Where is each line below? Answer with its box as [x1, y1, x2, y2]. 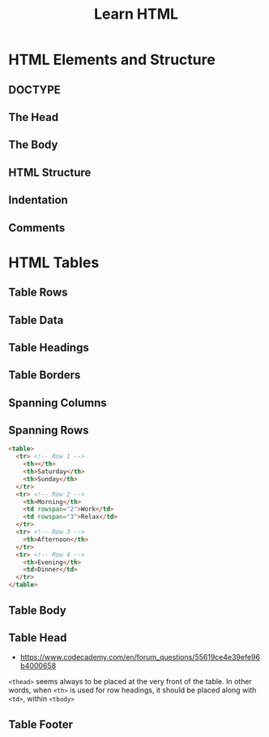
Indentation [8, 193, 69, 207]
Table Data [8, 313, 64, 327]
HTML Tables [8, 253, 100, 272]
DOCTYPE [8, 83, 61, 97]
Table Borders [8, 368, 81, 382]
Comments [8, 221, 66, 235]
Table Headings [8, 340, 89, 354]
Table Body [8, 603, 66, 617]
